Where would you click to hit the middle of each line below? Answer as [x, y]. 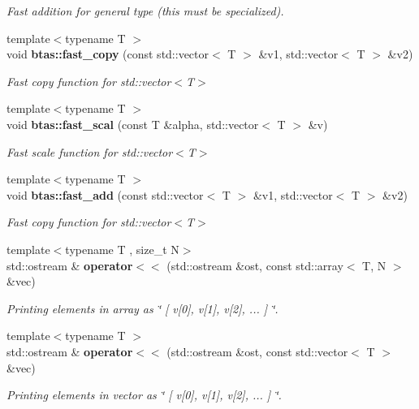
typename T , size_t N [122, 249]
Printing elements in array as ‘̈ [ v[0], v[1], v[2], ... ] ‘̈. [143, 308]
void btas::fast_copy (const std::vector [108, 54]
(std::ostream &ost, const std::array [255, 265]
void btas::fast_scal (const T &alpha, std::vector [133, 124]
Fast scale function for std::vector [90, 151]
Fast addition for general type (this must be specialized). [145, 11]
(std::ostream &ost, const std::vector [257, 351]
